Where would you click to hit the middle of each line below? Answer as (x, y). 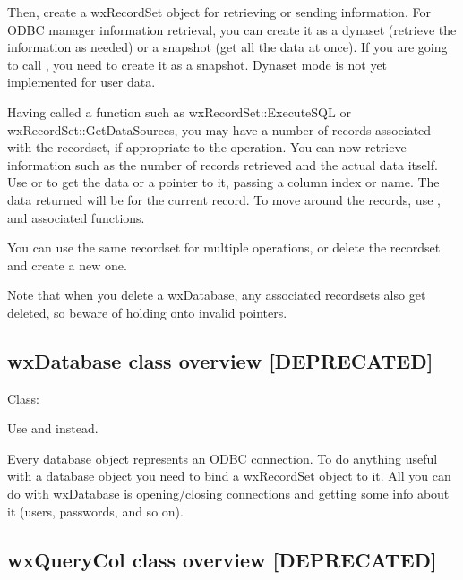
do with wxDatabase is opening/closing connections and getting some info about (228, 494)
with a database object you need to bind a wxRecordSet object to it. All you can (229, 476)
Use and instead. (53, 428)
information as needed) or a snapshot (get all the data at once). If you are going (227, 47)
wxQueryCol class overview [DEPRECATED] (222, 559)
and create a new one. (67, 264)
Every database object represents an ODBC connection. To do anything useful (223, 458)
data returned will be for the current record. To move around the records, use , (224, 199)
